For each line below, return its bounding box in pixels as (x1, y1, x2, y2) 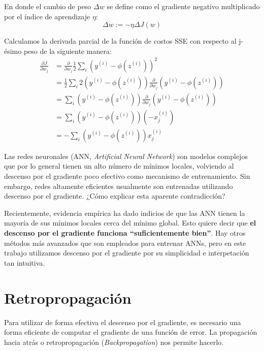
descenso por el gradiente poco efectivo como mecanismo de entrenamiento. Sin (4, 171, 250, 181)
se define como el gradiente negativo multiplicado (107, 1, 260, 11)
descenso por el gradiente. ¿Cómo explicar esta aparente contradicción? (4, 190, 225, 201)
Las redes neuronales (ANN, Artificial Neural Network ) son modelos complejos (4, 150, 248, 161)
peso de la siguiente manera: (23, 45, 112, 56)
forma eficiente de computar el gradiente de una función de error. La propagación (4, 327, 257, 337)
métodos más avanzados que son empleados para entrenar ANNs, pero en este (4, 237, 246, 248)
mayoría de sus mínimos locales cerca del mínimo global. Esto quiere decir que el (4, 217, 256, 228)
